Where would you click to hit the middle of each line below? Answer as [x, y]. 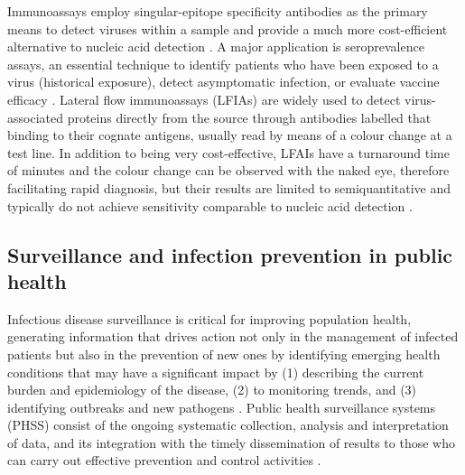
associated [35, 117]
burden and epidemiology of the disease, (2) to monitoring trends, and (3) [212, 390]
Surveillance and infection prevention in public [230, 254]
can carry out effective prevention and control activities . [164, 460]
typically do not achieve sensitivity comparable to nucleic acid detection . [210, 205]
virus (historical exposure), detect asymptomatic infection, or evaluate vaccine [223, 82]
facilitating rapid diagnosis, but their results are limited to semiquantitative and [229, 187]
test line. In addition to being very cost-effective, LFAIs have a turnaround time [228, 152]
